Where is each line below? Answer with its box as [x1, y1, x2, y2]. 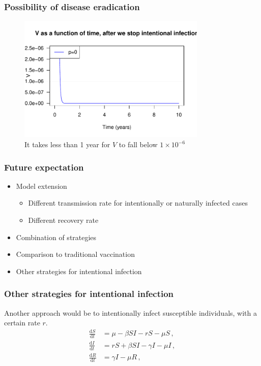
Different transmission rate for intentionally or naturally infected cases [28, 197, 248, 208]
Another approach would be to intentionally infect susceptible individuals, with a [4, 307, 257, 318]
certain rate [4, 317, 40, 328]
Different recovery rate [28, 215, 99, 225]
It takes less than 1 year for [24, 139, 110, 150]
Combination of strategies [16, 231, 97, 242]
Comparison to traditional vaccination [16, 249, 135, 259]
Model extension [16, 180, 67, 191]
